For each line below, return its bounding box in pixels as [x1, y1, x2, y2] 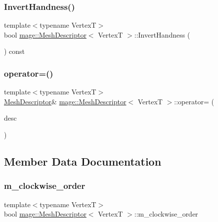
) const [4, 46, 25, 56]
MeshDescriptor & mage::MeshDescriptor [4, 96, 127, 106]
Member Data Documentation [4, 153, 162, 169]
